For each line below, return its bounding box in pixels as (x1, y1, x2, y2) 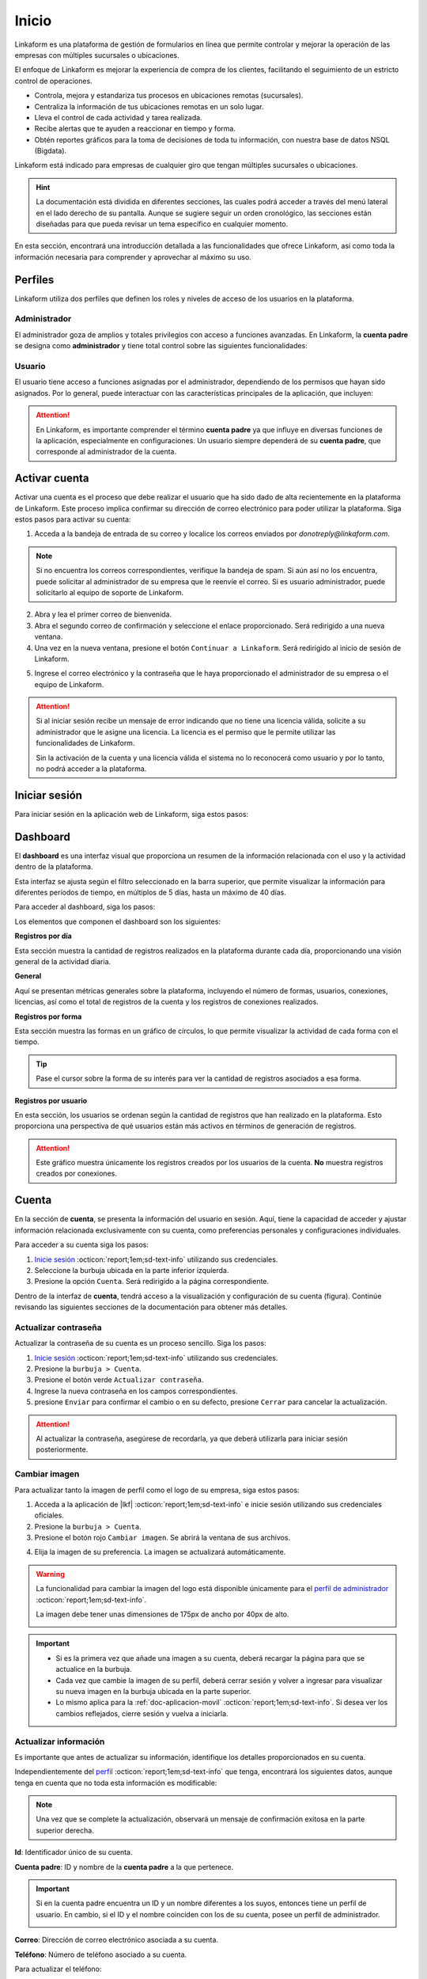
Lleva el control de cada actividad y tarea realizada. (34, 112, 202, 122)
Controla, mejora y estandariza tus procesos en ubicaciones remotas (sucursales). (34, 91, 304, 101)
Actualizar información (14, 1736, 105, 1747)
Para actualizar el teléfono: (14, 1964, 102, 1973)
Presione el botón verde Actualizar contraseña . (34, 1375, 204, 1385)
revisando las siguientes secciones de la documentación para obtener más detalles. (14, 1302, 288, 1312)
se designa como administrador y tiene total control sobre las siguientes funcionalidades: (14, 341, 308, 351)
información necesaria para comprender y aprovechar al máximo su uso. (14, 252, 252, 261)
